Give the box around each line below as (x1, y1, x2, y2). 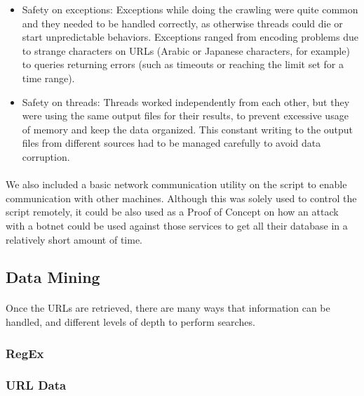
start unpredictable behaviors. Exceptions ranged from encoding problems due (22, 29, 358, 44)
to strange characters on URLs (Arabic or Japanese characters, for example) (22, 43, 350, 58)
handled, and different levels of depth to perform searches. (6, 315, 255, 329)
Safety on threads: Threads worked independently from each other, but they (22, 94, 350, 109)
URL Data (6, 376, 67, 394)
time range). (22, 70, 75, 85)
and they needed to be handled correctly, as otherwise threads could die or (22, 15, 343, 30)
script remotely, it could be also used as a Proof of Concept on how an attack (6, 204, 339, 219)
